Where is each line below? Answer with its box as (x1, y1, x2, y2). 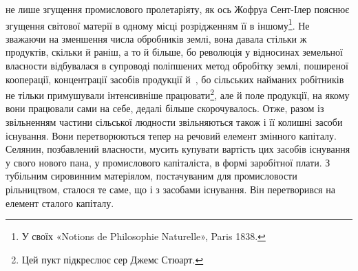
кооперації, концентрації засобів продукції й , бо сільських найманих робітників (6, 72, 344, 86)
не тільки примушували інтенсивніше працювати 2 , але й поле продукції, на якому (6, 86, 350, 102)
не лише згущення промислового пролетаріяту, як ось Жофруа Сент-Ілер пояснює (6, 2, 350, 16)
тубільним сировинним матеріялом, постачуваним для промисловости (6, 169, 297, 183)
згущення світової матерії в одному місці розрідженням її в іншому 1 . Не (6, 16, 310, 32)
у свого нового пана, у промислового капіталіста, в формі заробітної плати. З (6, 155, 330, 169)
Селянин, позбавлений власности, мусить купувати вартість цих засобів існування (6, 142, 350, 156)
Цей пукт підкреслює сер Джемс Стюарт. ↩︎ (21, 252, 204, 266)
